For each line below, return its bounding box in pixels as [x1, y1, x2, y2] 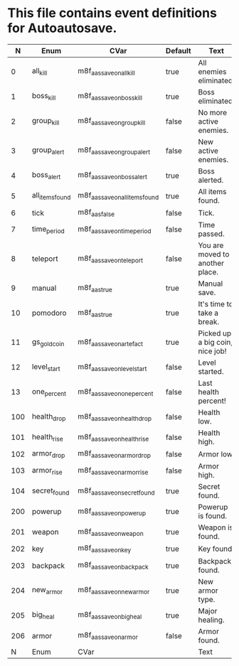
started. [198, 367, 224, 377]
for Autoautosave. [7, 20, 117, 36]
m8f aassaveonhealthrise [78, 431, 149, 443]
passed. [198, 229, 225, 239]
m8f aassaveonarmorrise [78, 465, 149, 476]
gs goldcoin [31, 336, 65, 348]
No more [198, 107, 228, 117]
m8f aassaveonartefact [78, 336, 144, 348]
